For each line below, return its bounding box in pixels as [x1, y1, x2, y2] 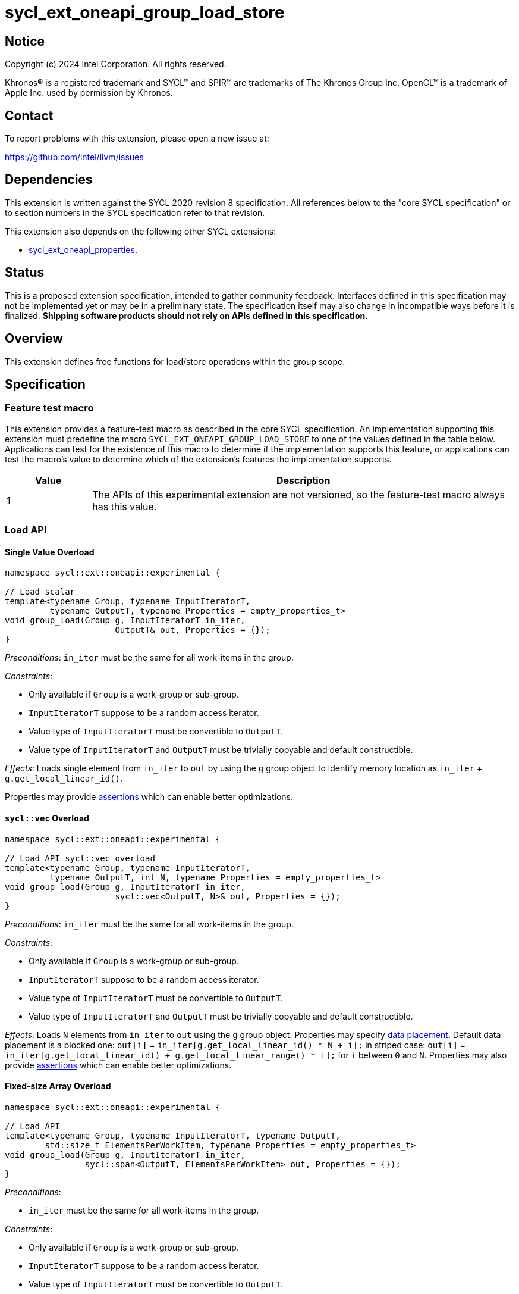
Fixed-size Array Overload [5, 1081, 111, 1092]
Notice [5, 33, 45, 49]
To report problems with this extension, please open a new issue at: [5, 133, 269, 144]
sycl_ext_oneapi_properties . [29, 244, 137, 255]
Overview [5, 331, 64, 346]
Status [5, 265, 45, 280]
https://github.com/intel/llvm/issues [5, 152, 144, 162]
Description [276, 474, 331, 486]
